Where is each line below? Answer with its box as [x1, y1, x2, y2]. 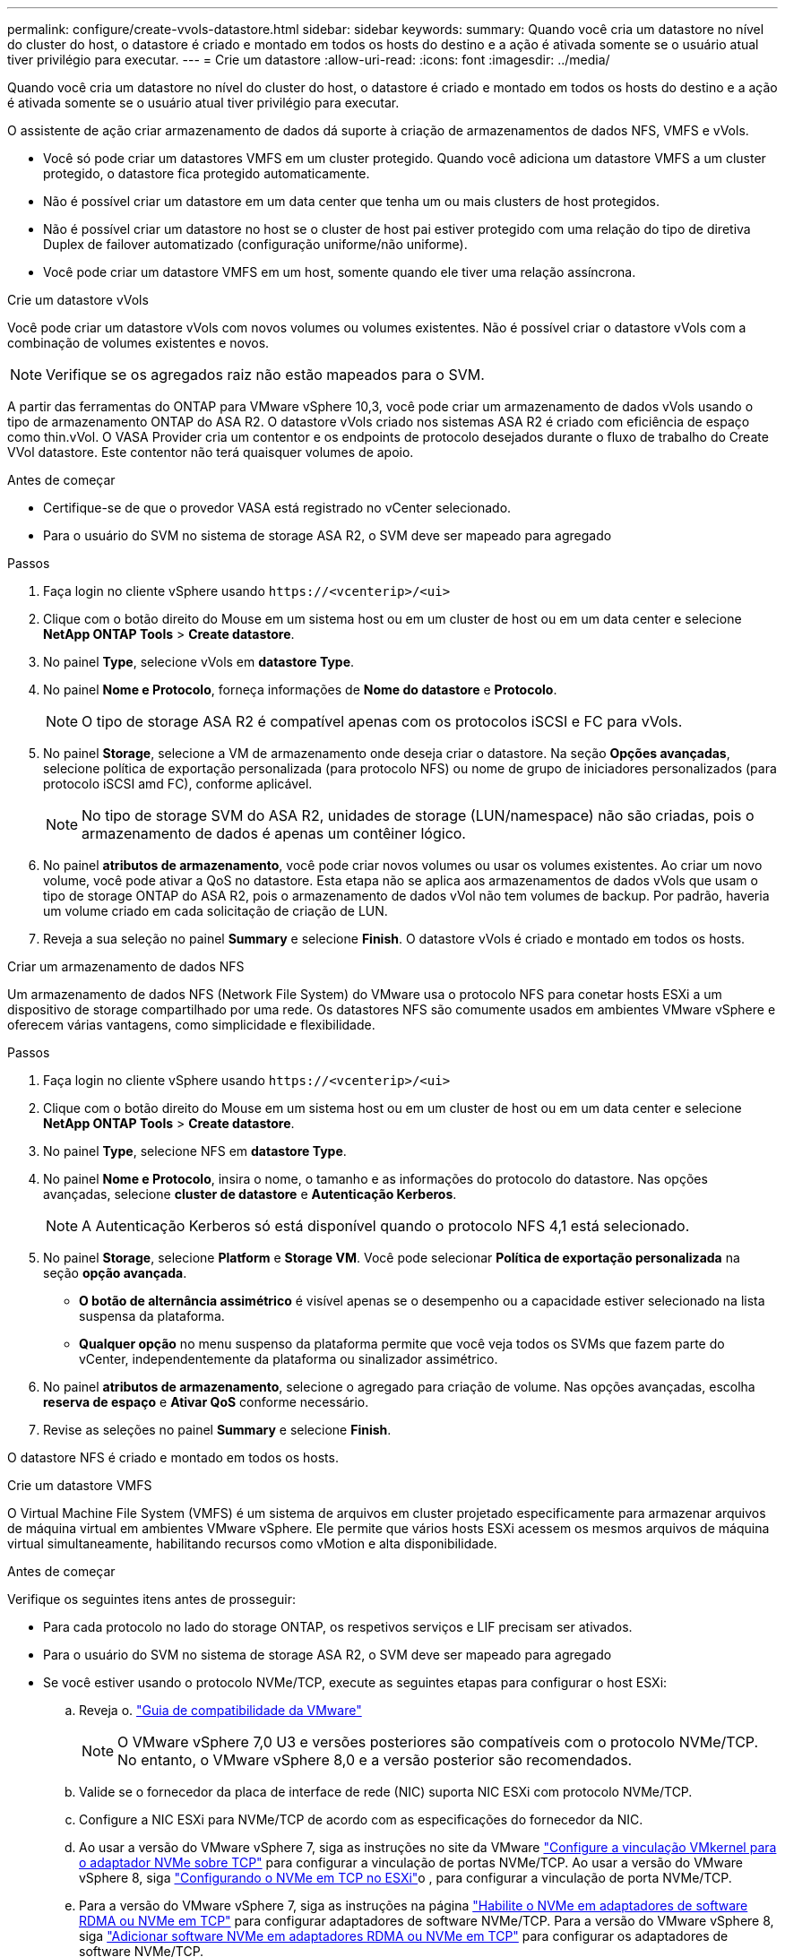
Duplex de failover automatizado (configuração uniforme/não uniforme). [43, 237, 468, 252]
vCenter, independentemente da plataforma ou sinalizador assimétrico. [79, 1351, 498, 1366]
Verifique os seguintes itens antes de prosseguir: [7, 1591, 296, 1607]
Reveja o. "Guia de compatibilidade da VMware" [79, 1703, 362, 1718]
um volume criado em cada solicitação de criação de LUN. [43, 903, 388, 918]
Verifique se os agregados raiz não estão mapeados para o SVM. [46, 366, 485, 384]
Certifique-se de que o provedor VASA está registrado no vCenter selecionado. [43, 500, 512, 515]
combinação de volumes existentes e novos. [7, 335, 270, 350]
